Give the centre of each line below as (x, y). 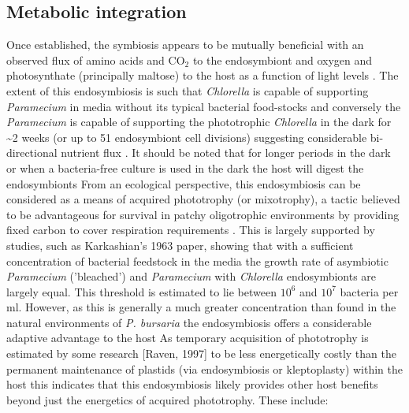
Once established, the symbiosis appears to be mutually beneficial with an (185, 45)
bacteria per (369, 291)
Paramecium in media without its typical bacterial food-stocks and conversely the (204, 106)
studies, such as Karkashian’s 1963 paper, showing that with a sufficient (180, 245)
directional (32, 153)
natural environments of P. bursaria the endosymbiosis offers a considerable (189, 322)
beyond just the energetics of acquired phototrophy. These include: (167, 399)
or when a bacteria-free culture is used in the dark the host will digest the (185, 167)
